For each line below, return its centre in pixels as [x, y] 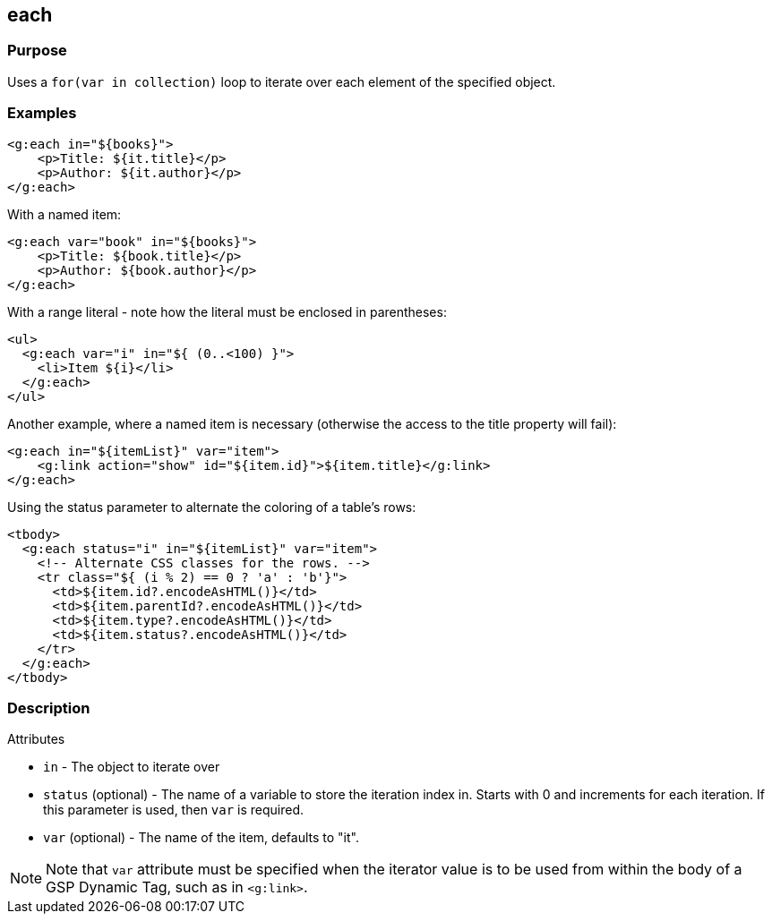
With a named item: [64, 214]
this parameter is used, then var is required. [174, 810]
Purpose [37, 51]
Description [49, 708]
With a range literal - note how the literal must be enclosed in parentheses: [227, 311]
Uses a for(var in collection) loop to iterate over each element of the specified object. [282, 81]
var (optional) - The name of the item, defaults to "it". [201, 838]
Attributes [36, 739]
